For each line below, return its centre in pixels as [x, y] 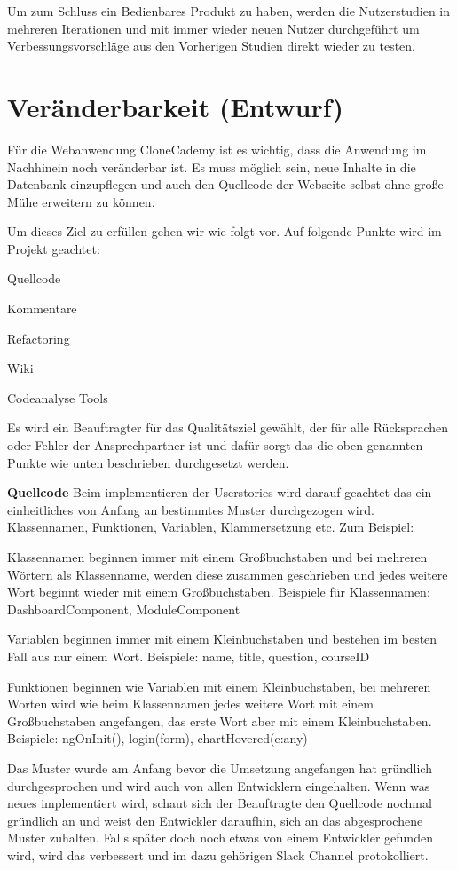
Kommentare [42, 308]
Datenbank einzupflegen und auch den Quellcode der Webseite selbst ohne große [225, 184]
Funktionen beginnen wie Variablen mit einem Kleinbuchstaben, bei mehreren [219, 686]
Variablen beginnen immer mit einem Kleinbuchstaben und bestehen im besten [222, 639]
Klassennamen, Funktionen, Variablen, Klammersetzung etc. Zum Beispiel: [211, 527]
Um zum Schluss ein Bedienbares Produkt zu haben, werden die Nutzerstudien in [229, 11]
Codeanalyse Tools [58, 397]
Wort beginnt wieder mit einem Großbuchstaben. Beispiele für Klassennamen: [219, 592]
